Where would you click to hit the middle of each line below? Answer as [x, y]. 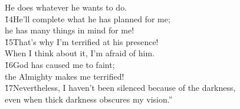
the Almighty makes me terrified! [65, 76]
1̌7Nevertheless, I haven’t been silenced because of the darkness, [120, 88]
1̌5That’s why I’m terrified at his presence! [82, 41]
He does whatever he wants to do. [66, 7]
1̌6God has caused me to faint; [60, 64]
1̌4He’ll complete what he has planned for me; [88, 18]
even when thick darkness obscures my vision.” [89, 99]
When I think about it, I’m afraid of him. [80, 53]
